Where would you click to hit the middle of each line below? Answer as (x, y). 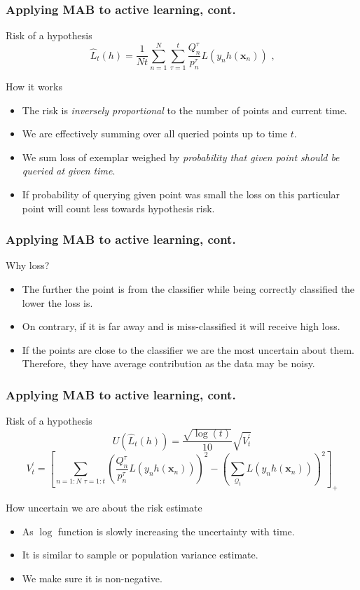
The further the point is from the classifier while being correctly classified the (188, 288)
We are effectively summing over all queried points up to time (155, 133)
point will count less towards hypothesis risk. (118, 208)
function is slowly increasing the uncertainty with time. (176, 531)
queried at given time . (69, 171)
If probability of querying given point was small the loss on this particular (181, 194)
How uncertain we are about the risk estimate (104, 508)
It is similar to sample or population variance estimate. (140, 555)
